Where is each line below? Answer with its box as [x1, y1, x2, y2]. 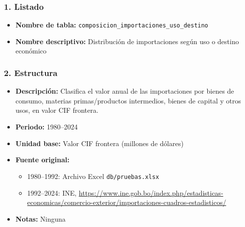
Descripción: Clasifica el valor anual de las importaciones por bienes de [15, 86, 234, 96]
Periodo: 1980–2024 [15, 122, 78, 132]
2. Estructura [4, 66, 58, 78]
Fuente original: [15, 154, 70, 165]
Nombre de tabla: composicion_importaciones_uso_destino [15, 20, 208, 30]
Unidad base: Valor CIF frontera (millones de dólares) [15, 138, 184, 148]
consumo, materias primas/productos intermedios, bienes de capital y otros [15, 95, 241, 105]
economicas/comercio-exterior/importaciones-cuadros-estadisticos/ [27, 197, 226, 207]
